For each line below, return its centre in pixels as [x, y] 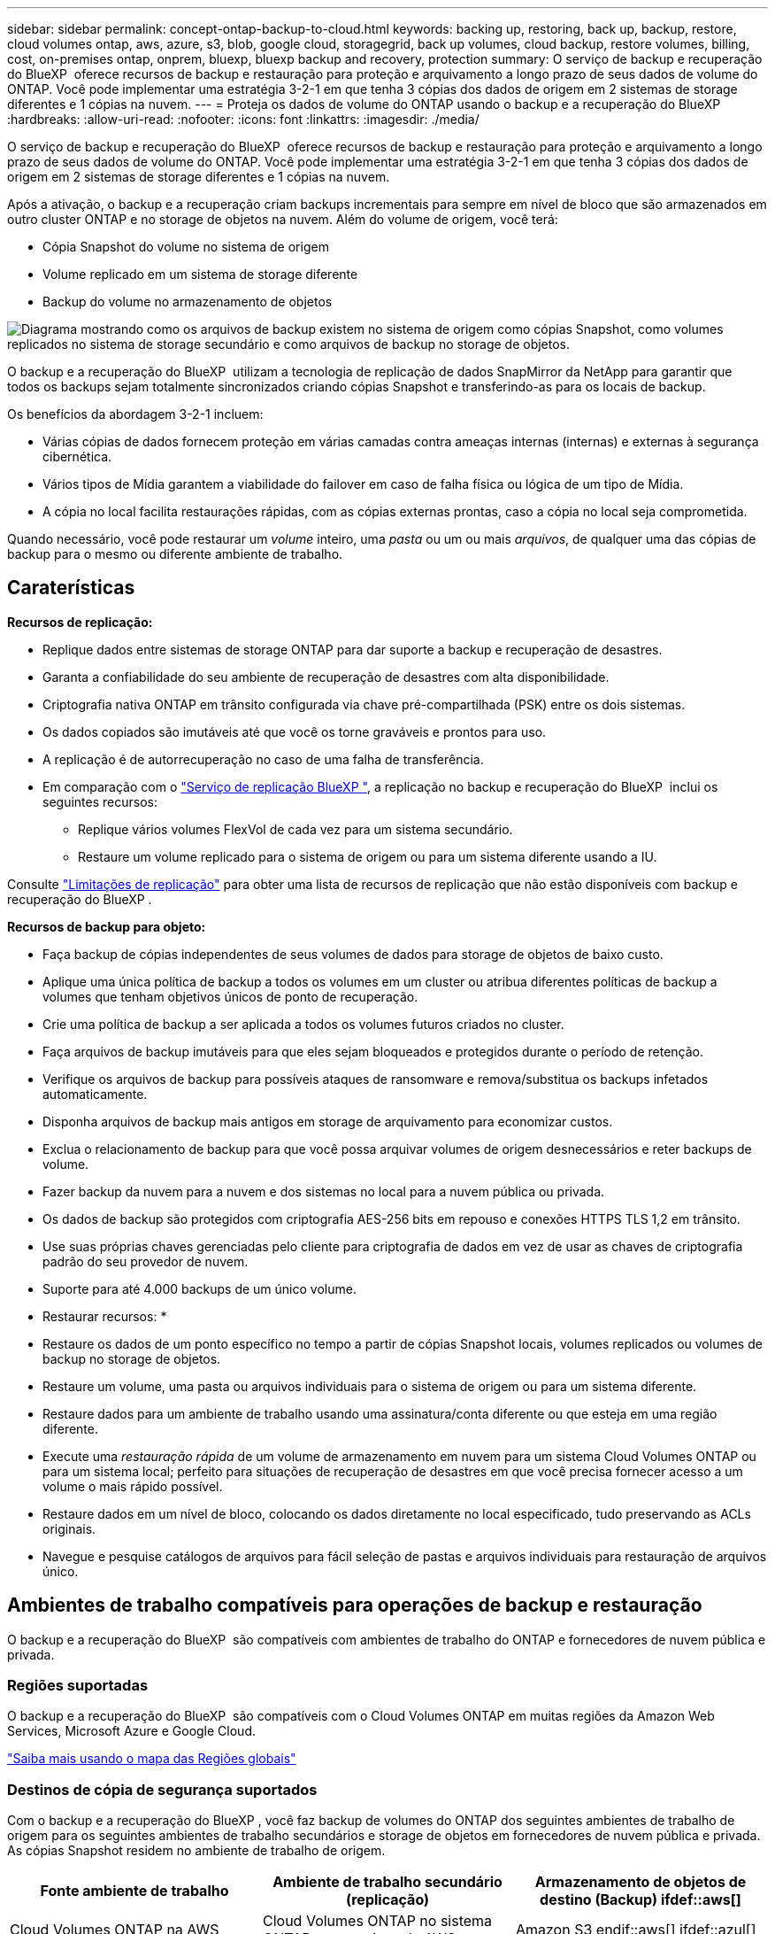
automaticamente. [95, 1094]
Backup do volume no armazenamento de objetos [188, 302]
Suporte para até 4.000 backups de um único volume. [200, 1288]
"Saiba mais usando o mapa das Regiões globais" [152, 1759]
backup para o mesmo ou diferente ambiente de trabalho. [175, 554]
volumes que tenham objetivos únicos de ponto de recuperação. [230, 996]
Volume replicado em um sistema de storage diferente [200, 274]
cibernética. [77, 456]
